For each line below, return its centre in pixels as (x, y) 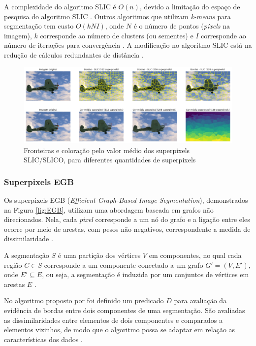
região (13, 265)
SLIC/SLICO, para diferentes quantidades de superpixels (110, 160)
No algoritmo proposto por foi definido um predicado (84, 300)
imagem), (18, 35)
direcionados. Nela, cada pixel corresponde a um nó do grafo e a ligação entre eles (127, 219)
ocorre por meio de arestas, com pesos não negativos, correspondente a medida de (127, 229)
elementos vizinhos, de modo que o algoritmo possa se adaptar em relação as (120, 330)
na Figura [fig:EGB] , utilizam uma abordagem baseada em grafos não (109, 209)
